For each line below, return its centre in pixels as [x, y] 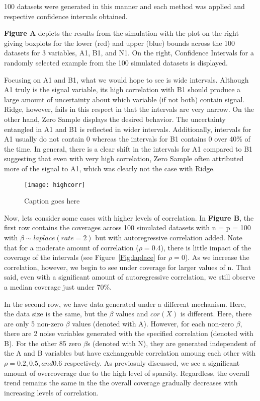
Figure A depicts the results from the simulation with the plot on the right [121, 33]
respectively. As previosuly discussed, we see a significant [152, 363]
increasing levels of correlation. [52, 392]
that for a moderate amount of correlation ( [71, 247]
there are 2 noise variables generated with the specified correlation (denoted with [129, 333]
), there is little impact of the [206, 247]
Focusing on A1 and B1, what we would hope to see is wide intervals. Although [126, 79]
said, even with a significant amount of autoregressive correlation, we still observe [130, 277]
